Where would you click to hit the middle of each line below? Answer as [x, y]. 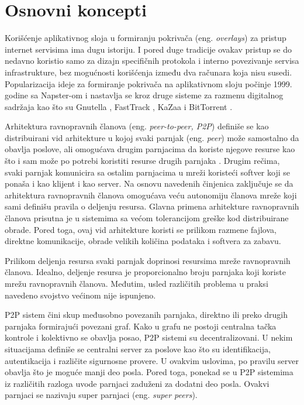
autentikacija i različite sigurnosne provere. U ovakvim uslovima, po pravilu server [152, 360]
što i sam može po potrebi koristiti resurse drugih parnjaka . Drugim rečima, [142, 161]
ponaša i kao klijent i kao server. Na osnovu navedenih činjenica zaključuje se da [149, 183]
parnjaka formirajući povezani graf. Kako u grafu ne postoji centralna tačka [141, 326]
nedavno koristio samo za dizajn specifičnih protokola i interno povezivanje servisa [152, 61]
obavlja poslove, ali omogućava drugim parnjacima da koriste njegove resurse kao [150, 149]
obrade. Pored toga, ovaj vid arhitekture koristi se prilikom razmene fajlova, [141, 229]
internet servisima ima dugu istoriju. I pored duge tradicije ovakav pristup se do [148, 49]
